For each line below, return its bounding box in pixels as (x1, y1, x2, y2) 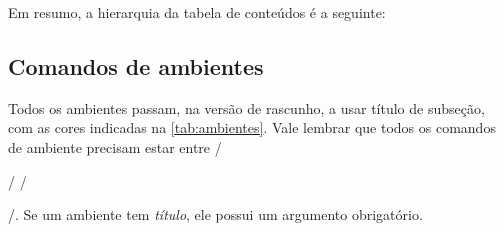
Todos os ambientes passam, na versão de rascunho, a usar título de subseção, (8, 97, 485, 118)
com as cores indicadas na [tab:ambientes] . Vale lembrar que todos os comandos (8, 117, 496, 138)
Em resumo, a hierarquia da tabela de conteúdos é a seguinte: (8, 2, 386, 22)
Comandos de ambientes (8, 50, 264, 81)
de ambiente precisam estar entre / (8, 136, 222, 157)
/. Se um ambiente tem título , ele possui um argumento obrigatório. (8, 204, 423, 225)
